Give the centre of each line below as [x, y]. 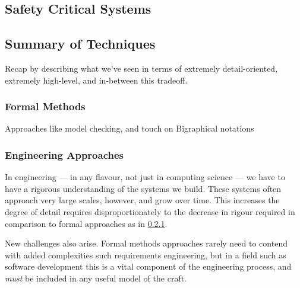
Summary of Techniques [80, 44]
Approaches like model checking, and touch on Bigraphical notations [130, 128]
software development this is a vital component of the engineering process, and [148, 266]
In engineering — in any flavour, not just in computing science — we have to [145, 177]
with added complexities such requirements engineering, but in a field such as [146, 255]
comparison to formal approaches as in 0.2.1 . [86, 223]
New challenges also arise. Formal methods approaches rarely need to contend [146, 243]
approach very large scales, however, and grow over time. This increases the [142, 200]
